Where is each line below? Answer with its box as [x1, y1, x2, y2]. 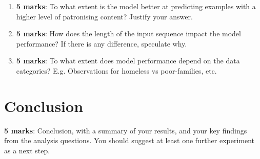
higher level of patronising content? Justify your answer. [16, 11, 193, 21]
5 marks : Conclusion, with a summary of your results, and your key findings [4, 125, 247, 135]
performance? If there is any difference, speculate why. [16, 38, 187, 49]
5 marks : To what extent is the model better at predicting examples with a [16, 1, 256, 11]
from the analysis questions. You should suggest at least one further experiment [4, 135, 255, 146]
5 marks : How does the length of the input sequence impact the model [16, 28, 241, 39]
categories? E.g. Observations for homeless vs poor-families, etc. [16, 65, 217, 76]
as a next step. [4, 145, 50, 155]
